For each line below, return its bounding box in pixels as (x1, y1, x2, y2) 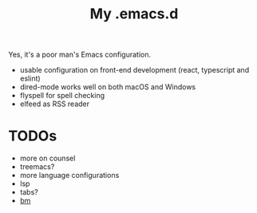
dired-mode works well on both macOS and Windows (19, 82, 196, 92)
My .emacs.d (89, 5, 179, 23)
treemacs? (19, 162, 55, 172)
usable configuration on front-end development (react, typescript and (19, 65, 250, 75)
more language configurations (19, 171, 120, 180)
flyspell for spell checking (19, 91, 105, 101)
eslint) (19, 73, 42, 84)
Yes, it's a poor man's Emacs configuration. (8, 49, 152, 60)
